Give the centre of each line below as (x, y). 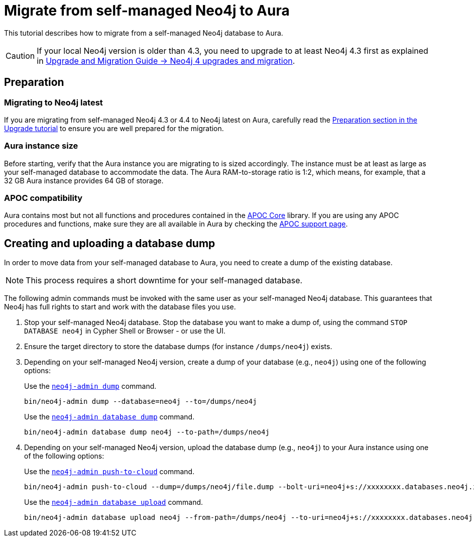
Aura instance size (41, 146)
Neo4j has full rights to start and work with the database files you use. (120, 307)
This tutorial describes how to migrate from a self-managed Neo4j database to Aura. (144, 33)
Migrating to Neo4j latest (53, 102)
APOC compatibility (43, 198)
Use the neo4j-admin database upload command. (114, 502)
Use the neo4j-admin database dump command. (109, 417)
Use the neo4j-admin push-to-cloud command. (109, 472)
